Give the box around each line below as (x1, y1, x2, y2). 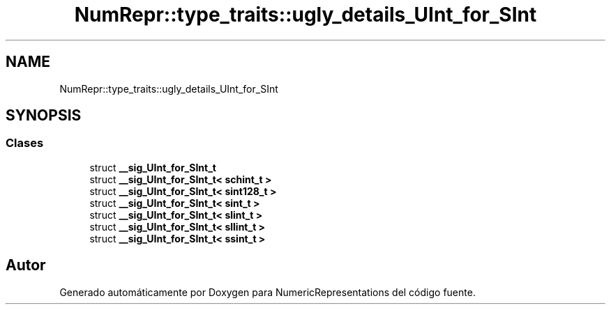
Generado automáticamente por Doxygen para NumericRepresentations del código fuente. (59, 286, 476, 298)
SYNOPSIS (6, 107, 82, 125)
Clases (6, 136, 44, 150)
